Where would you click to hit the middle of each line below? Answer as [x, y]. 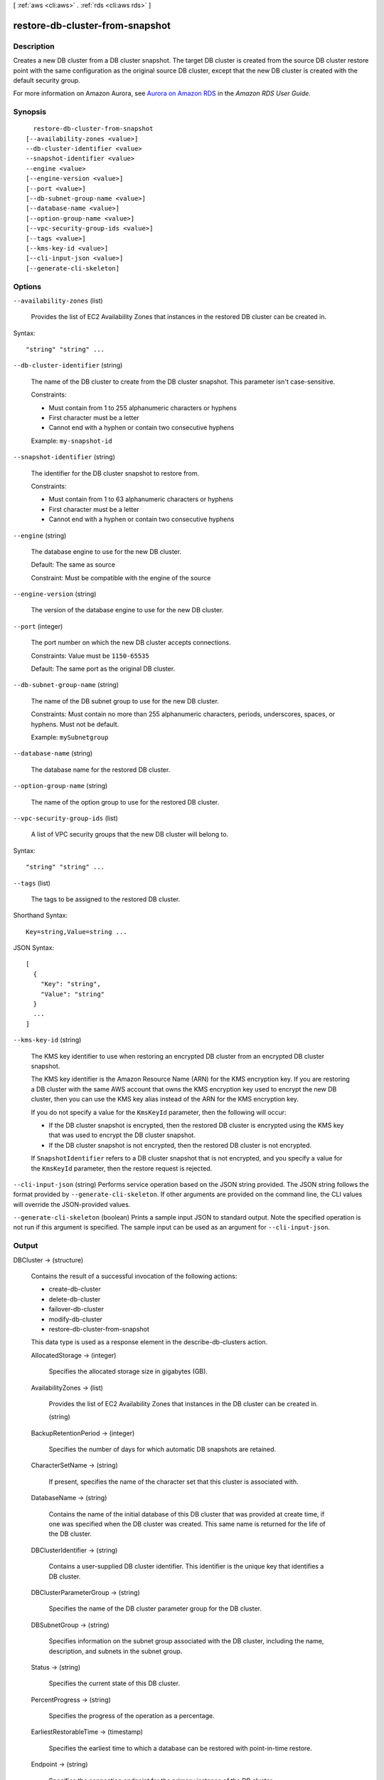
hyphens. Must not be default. [75, 724]
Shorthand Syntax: [40, 916]
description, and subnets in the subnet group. [116, 1651]
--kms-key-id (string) [47, 1040]
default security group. [47, 80]
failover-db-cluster [76, 1309]
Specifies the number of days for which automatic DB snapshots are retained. [162, 1450]
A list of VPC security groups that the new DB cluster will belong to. [130, 834]
